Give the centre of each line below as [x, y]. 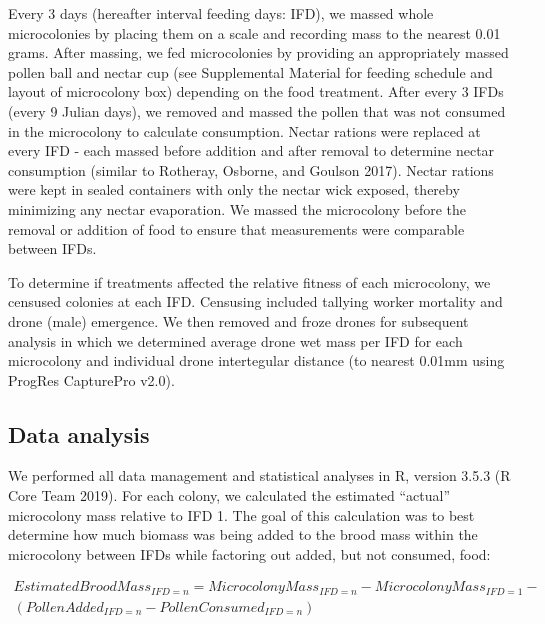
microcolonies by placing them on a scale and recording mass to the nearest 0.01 [254, 32]
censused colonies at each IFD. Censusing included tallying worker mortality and [255, 301]
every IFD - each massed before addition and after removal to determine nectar [251, 150]
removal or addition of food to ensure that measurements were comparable [236, 228]
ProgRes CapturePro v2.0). [91, 379]
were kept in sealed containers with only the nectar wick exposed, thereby [234, 189]
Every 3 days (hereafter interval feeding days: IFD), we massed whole [221, 13]
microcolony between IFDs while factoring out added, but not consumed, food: [249, 553]
